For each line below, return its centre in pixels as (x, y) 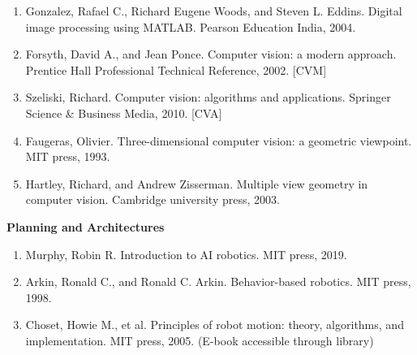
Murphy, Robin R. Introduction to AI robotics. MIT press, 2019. (186, 254)
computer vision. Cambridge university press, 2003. (153, 199)
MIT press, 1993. (68, 156)
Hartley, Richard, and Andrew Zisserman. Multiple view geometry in (197, 183)
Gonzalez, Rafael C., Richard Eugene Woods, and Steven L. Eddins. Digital (214, 11)
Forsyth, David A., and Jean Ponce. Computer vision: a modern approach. (211, 54)
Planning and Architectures (86, 226)
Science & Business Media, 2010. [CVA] (124, 113)
